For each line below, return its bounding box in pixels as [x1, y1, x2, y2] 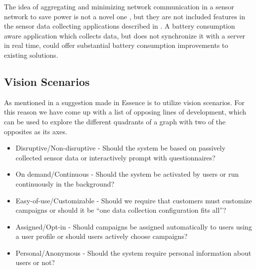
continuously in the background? [15, 178, 115, 189]
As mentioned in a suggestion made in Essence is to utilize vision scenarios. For [4, 97, 245, 107]
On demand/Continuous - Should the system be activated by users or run [15, 169, 239, 179]
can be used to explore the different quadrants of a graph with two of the [4, 116, 226, 126]
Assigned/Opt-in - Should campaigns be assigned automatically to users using [15, 221, 252, 231]
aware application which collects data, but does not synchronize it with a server [4, 30, 246, 40]
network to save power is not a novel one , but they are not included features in [4, 11, 246, 21]
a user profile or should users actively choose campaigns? [15, 231, 188, 241]
